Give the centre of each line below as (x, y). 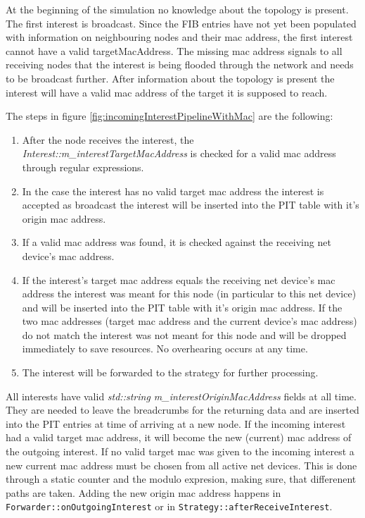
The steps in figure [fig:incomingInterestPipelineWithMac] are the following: (169, 116)
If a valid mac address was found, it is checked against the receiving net (177, 242)
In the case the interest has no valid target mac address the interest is (173, 191)
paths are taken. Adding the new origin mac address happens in (143, 492)
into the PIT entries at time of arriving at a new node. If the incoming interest (176, 423)
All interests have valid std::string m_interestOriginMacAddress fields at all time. (181, 396)
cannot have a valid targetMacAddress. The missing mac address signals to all (174, 50)
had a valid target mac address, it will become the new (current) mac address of (179, 437)
